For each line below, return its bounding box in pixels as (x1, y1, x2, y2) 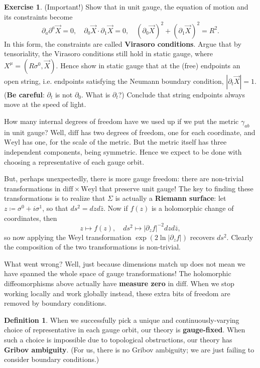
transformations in (4, 183, 61, 193)
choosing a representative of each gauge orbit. (4, 156, 145, 167)
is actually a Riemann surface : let (115, 193, 226, 203)
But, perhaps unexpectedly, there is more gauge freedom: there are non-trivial (4, 173, 244, 184)
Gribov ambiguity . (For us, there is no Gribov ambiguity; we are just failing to (4, 344, 254, 354)
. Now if (103, 203, 128, 213)
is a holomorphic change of (151, 203, 234, 213)
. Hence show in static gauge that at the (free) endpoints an (56, 60, 240, 70)
